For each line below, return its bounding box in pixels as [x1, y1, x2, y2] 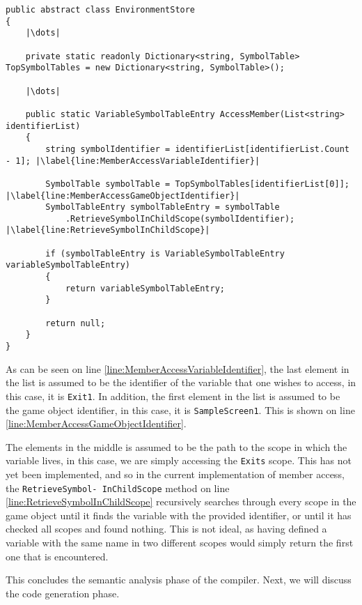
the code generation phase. [6, 585, 120, 600]
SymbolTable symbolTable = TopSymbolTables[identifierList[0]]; [45, 178, 349, 189]
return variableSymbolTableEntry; [65, 283, 225, 293]
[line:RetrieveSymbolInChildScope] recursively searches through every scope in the [6, 494, 356, 509]
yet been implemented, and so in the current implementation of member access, [6, 467, 345, 482]
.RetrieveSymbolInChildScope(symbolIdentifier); [65, 213, 295, 224]
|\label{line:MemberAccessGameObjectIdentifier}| [6, 190, 240, 201]
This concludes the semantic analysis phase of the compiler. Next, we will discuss [6, 572, 352, 587]
